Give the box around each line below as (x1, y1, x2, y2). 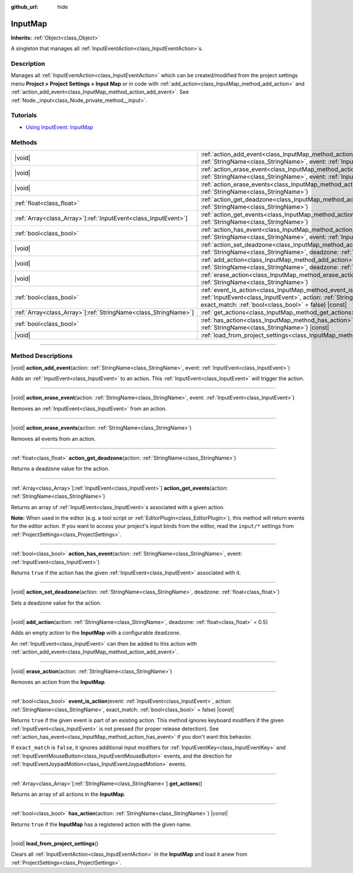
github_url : (11, 4, 38, 10)
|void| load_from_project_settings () (11, 840, 99, 847)
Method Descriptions (11, 352, 73, 360)
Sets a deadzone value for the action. (11, 599, 102, 606)
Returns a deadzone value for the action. (11, 465, 110, 472)
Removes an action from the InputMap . (11, 679, 106, 686)
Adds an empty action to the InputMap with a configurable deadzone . (11, 629, 181, 636)
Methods (11, 138, 38, 147)
